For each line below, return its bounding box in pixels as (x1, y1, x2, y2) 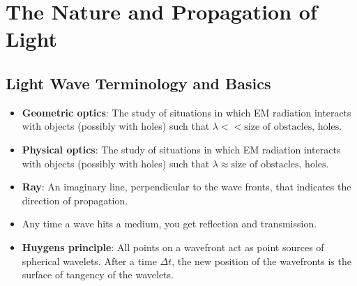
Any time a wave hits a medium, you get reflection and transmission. (22, 216, 317, 231)
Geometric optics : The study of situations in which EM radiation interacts (22, 105, 351, 119)
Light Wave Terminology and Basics (6, 72, 271, 93)
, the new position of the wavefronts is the (172, 253, 351, 268)
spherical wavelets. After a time (22, 253, 157, 268)
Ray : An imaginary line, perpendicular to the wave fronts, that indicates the (22, 179, 351, 194)
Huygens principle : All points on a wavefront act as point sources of (22, 239, 324, 254)
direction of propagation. (22, 193, 128, 207)
